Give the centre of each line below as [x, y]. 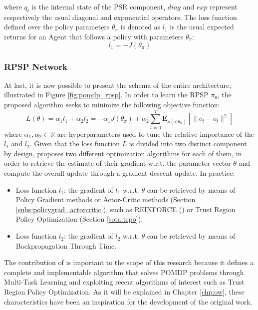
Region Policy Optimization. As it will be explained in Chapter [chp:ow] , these [124, 292]
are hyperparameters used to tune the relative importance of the [156, 134]
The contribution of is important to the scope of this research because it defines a [129, 262]
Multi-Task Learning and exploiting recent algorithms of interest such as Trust [124, 282]
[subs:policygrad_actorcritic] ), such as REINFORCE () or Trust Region [126, 209]
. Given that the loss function [75, 144]
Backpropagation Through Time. [66, 245]
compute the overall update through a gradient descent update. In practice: [120, 173]
